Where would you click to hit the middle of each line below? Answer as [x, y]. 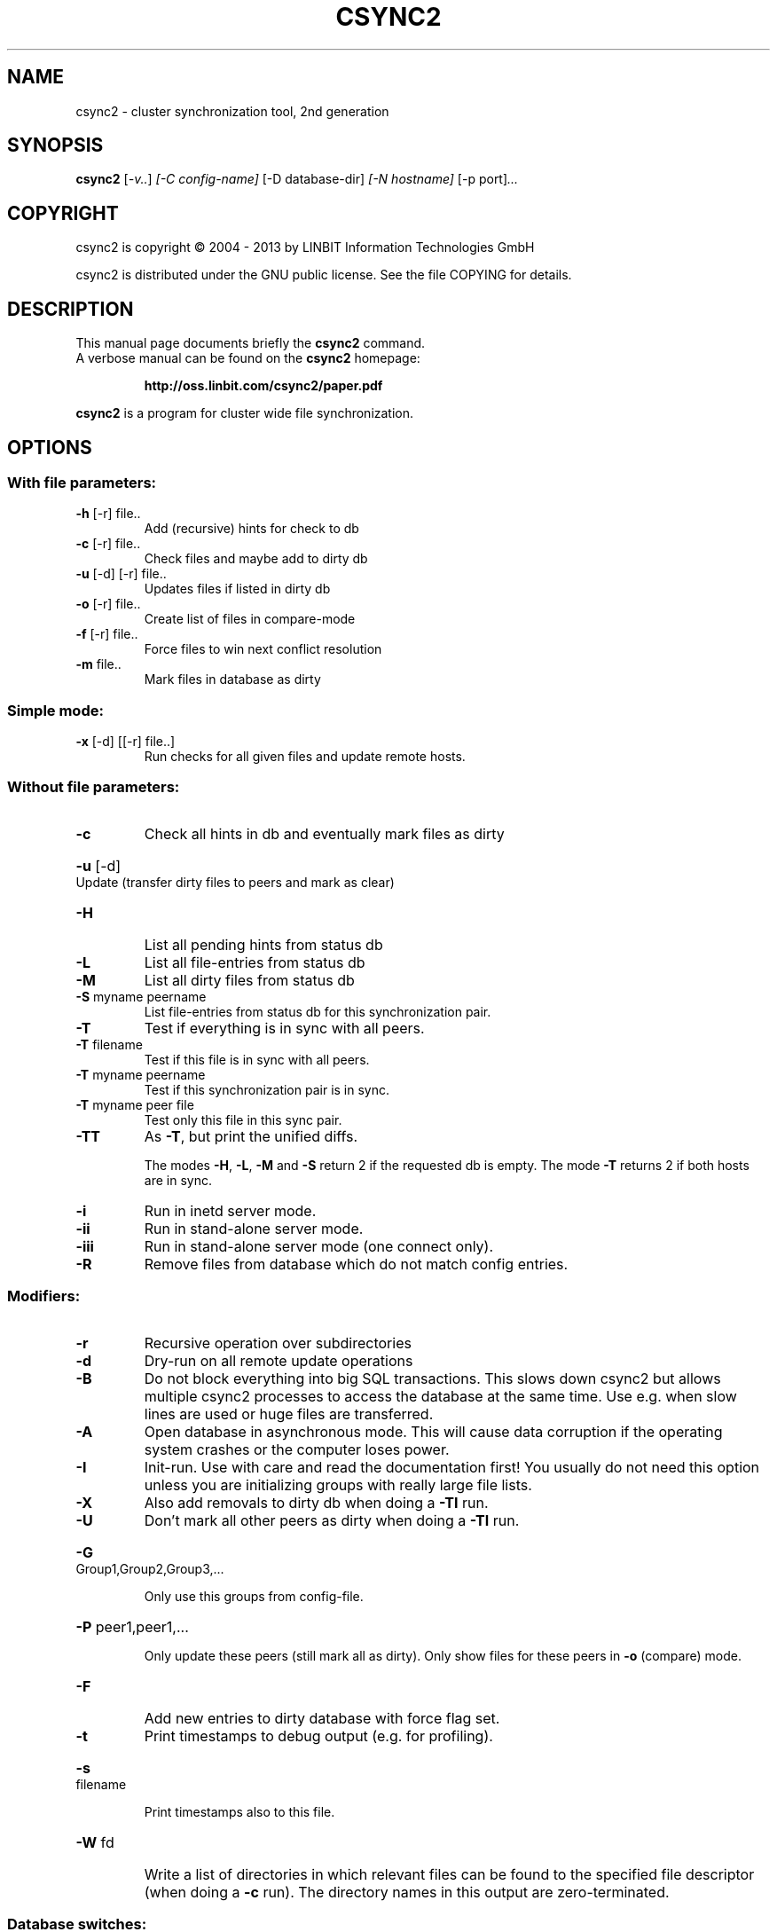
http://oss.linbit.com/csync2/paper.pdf [263, 386]
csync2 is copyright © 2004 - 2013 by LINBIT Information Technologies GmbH [305, 247]
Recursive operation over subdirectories [278, 1343]
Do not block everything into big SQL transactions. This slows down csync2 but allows [432, 1378]
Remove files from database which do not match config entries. [356, 1264]
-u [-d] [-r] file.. [121, 574]
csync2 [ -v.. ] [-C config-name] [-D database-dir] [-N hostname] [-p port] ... [297, 179]
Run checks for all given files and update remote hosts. [305, 757]
